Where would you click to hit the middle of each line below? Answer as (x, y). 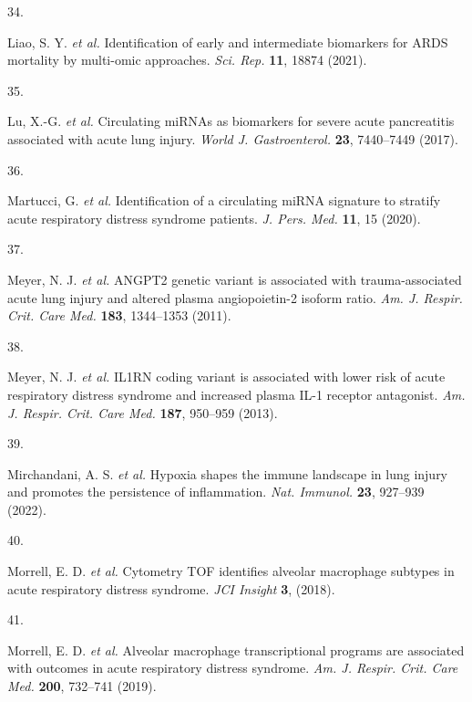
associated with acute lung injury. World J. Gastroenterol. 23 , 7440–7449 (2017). (233, 138)
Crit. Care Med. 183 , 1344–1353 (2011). (119, 315)
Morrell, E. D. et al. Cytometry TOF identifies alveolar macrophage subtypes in (231, 571)
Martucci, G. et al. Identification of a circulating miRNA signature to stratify (224, 200)
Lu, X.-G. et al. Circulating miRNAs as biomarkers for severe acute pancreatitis (231, 121)
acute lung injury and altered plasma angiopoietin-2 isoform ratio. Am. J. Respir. (235, 297)
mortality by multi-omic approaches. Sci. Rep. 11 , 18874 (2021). (187, 60)
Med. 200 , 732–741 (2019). (82, 686)
